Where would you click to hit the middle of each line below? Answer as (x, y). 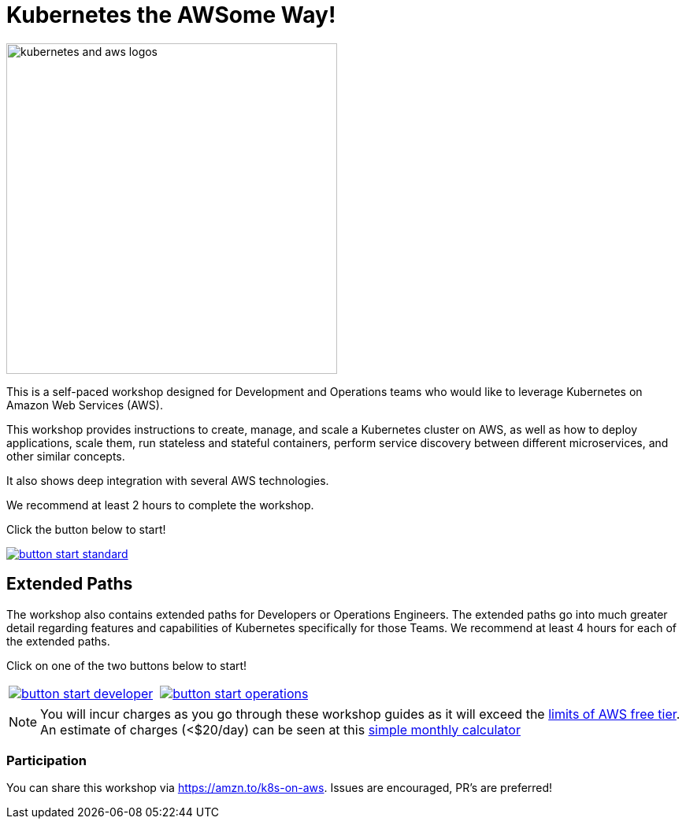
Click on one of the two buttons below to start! (127, 665)
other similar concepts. (66, 456)
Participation (46, 760)
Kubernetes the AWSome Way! (171, 15)
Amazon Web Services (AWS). (85, 405)
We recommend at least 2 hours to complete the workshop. (160, 505)
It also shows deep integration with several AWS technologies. (168, 480)
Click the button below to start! (86, 529)
